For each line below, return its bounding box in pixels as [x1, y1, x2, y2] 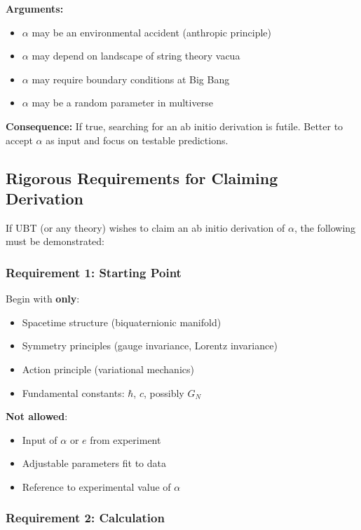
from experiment [90, 432, 161, 447]
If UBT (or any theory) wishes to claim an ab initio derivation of [6, 220, 285, 235]
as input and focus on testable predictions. [46, 132, 229, 147]
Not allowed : [6, 409, 68, 424]
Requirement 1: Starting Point [6, 263, 182, 281]
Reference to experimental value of [22, 479, 171, 494]
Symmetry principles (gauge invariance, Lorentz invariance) [22, 338, 278, 353]
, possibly [143, 385, 184, 400]
